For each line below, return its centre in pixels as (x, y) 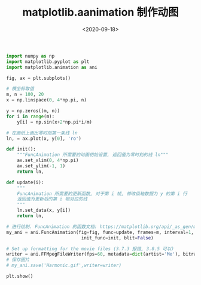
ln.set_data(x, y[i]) (44, 211)
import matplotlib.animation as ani (52, 67)
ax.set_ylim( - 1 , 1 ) (41, 166)
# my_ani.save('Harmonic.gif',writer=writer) (64, 265)
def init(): (21, 149)
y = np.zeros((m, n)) (33, 111)
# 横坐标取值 (20, 89)
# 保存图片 (18, 260)
